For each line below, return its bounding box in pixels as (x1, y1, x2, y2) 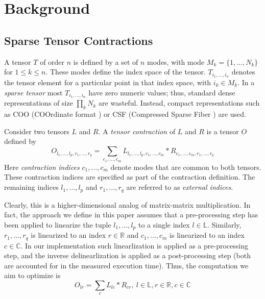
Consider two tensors (4, 126, 69, 136)
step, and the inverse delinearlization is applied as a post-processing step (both (4, 250, 251, 261)
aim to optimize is (4, 270, 61, 281)
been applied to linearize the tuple (4, 219, 111, 230)
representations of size (4, 97, 73, 108)
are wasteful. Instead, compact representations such (99, 97, 260, 108)
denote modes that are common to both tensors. (110, 161, 261, 172)
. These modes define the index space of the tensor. (45, 66, 206, 77)
